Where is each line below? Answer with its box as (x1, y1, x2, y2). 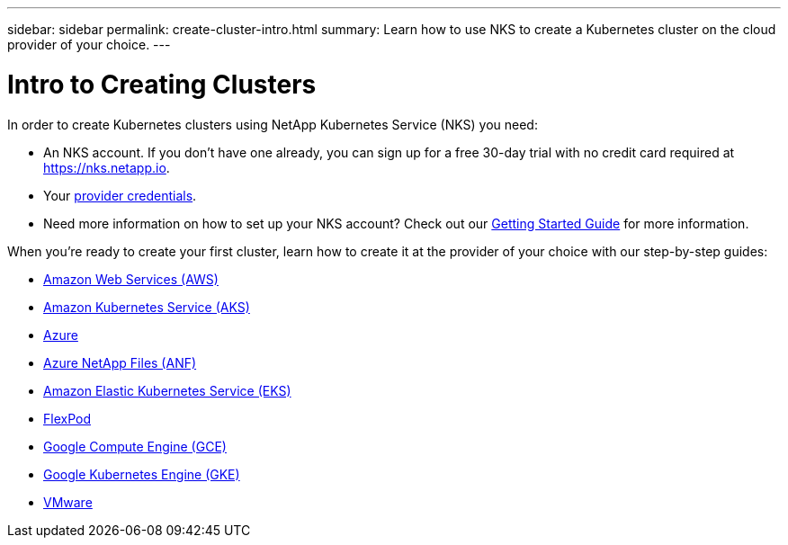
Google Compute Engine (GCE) (43, 438, 227, 454)
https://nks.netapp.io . (43, 159, 170, 175)
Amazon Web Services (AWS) (43, 271, 219, 287)
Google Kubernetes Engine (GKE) (43, 466, 240, 482)
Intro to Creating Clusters (7, 68, 317, 100)
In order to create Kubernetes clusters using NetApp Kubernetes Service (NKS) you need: (7, 116, 538, 132)
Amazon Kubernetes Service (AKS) (43, 299, 250, 315)
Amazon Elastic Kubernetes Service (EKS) (43, 382, 291, 398)
